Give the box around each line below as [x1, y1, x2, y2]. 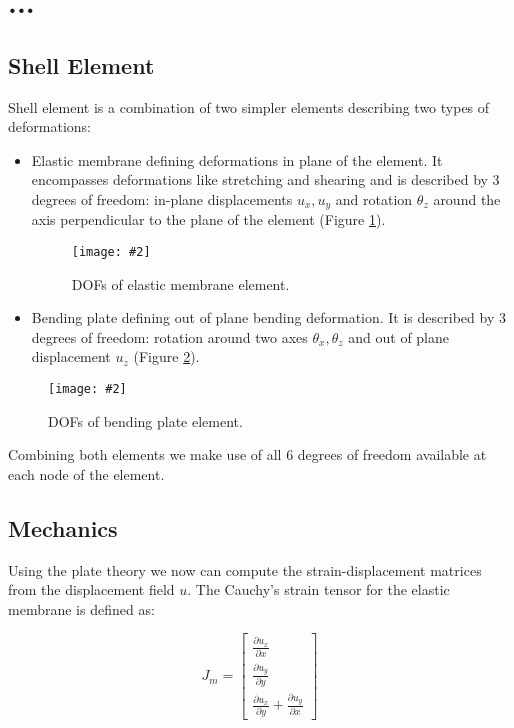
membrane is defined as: [8, 598, 155, 619]
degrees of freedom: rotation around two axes [31, 326, 308, 347]
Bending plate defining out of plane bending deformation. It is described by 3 [31, 307, 506, 328]
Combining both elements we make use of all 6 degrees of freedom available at [8, 444, 487, 465]
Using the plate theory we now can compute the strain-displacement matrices [8, 559, 482, 580]
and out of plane [348, 326, 450, 347]
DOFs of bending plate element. [48, 410, 243, 431]
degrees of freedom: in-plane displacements [31, 188, 293, 209]
